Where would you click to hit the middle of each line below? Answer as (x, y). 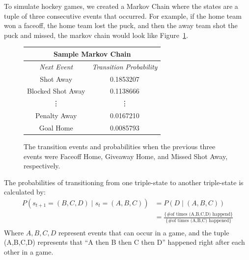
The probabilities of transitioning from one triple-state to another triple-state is (124, 182)
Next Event (56, 66)
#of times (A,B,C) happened (199, 220)
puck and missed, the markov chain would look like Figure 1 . (96, 35)
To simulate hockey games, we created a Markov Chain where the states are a (121, 6)
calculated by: (25, 192)
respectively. (42, 166)
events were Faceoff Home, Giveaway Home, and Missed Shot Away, (126, 156)
